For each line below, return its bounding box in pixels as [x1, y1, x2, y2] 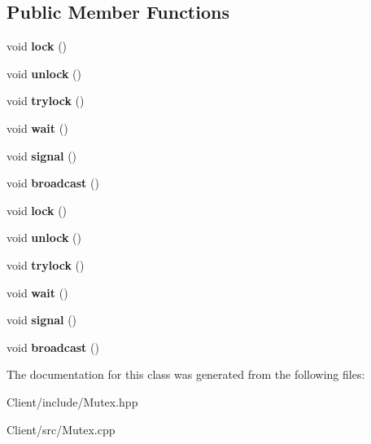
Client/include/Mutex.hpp [7, 393, 138, 410]
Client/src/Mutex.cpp [7, 420, 116, 437]
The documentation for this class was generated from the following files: [7, 366, 365, 383]
